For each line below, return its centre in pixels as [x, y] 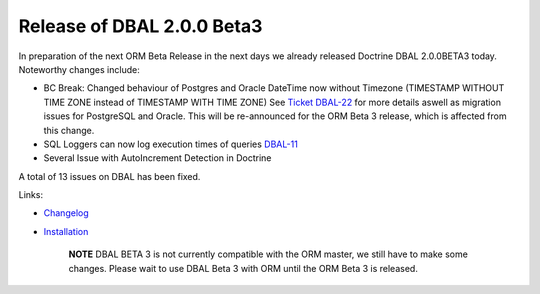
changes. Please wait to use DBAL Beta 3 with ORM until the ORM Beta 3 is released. [243, 268]
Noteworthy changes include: [79, 69]
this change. [69, 130]
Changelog [66, 213]
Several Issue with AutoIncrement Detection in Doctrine [157, 158]
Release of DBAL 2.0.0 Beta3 [140, 26]
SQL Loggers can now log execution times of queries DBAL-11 [171, 144]
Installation [66, 231]
